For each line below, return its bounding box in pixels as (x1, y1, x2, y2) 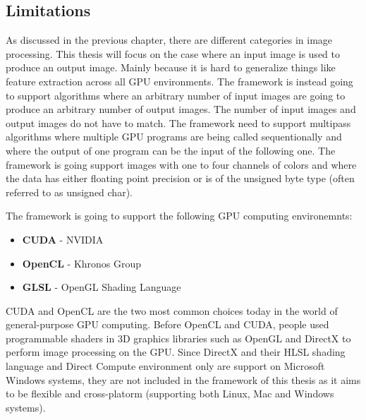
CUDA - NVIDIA (22, 232, 104, 246)
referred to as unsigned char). (6, 184, 133, 199)
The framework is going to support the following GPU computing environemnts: (6, 208, 353, 223)
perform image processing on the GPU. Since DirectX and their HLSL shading (6, 344, 346, 359)
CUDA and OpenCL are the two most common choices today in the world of (6, 303, 338, 318)
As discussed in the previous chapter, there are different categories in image (6, 32, 333, 47)
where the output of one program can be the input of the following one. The (6, 143, 336, 157)
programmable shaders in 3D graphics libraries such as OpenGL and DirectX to (6, 330, 351, 345)
